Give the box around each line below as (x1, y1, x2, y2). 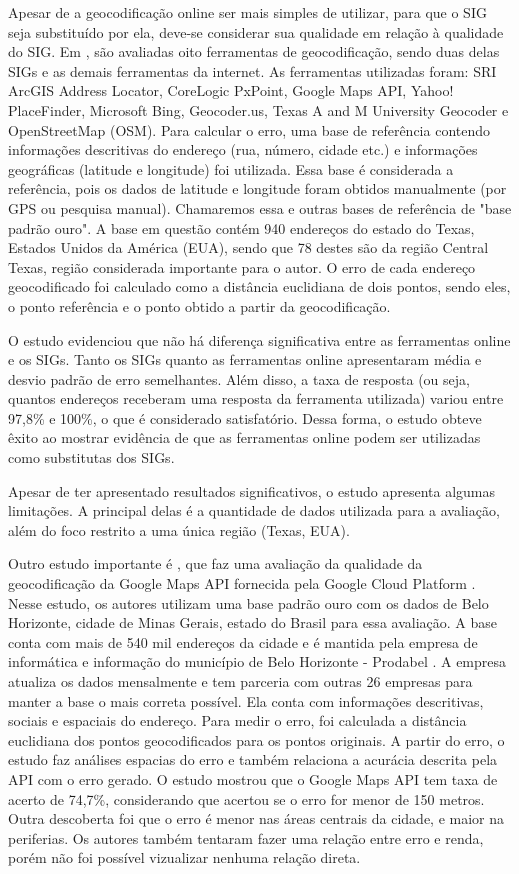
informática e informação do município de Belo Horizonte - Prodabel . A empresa (8, 651, 507, 672)
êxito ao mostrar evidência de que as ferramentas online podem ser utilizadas (8, 427, 481, 448)
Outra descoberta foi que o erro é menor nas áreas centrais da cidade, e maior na (8, 808, 505, 829)
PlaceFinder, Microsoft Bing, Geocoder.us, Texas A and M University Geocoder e (8, 99, 509, 120)
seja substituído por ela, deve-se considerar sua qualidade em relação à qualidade (8, 21, 504, 42)
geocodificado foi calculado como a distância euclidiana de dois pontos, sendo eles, (8, 276, 511, 297)
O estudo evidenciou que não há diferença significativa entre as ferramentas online (8, 329, 511, 350)
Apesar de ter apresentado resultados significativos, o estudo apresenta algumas (8, 480, 495, 501)
